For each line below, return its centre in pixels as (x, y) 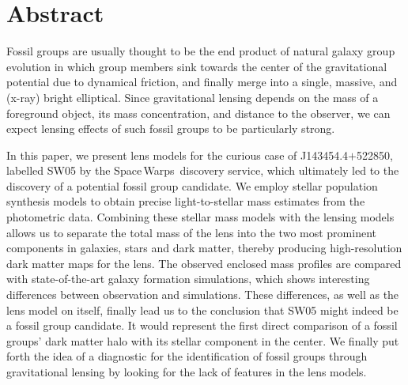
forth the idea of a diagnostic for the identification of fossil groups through (187, 356)
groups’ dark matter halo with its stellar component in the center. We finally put (203, 340)
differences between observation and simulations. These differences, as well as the (203, 294)
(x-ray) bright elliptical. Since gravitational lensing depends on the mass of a (193, 97)
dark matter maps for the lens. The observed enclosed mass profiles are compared (204, 263)
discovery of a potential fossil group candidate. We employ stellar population (192, 185)
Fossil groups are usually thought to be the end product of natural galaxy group (201, 51)
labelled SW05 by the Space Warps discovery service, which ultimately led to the (203, 170)
